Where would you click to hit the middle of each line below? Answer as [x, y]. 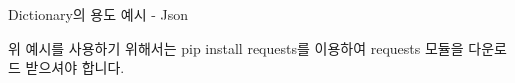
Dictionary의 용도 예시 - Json [98, 14]
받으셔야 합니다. [75, 67]
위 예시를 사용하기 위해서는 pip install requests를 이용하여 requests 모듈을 [236, 47]
